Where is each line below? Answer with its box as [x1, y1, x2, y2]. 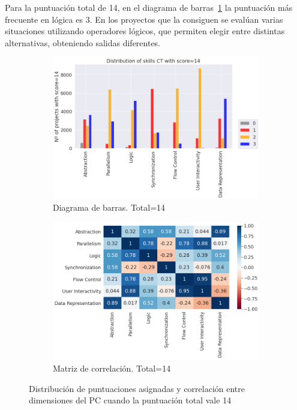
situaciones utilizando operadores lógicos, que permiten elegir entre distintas [5, 25, 285, 37]
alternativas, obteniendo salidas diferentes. [5, 36, 161, 49]
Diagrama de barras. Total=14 [53, 201, 166, 214]
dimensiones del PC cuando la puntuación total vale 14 [29, 394, 232, 406]
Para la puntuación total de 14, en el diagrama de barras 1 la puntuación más [5, 1, 293, 13]
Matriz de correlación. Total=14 [53, 361, 171, 374]
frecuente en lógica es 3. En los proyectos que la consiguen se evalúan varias [5, 13, 283, 25]
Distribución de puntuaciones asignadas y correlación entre [29, 382, 245, 394]
